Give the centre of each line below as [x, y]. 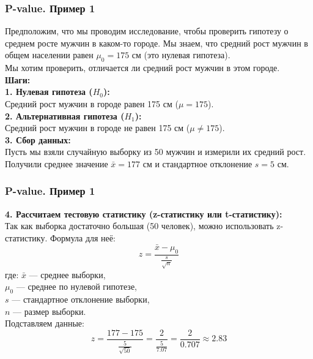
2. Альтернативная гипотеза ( [65, 115]
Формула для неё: [83, 237]
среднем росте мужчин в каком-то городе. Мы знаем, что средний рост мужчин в [156, 43]
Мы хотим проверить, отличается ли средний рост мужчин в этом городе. [142, 68]
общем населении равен [49, 55]
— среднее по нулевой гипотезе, [76, 286]
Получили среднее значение [57, 163]
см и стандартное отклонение [197, 163]
